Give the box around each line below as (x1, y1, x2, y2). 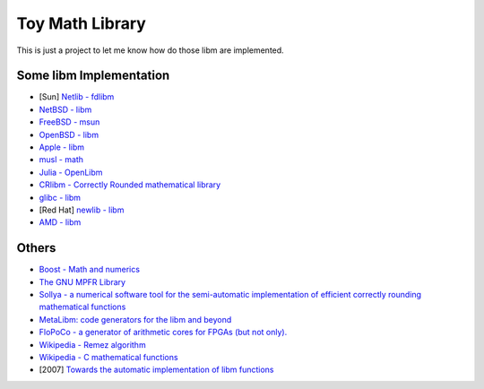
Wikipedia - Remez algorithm (39, 339, 147, 350)
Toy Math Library (16, 13, 147, 33)
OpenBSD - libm (39, 129, 99, 140)
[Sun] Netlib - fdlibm (39, 91, 115, 102)
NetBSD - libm (39, 104, 92, 115)
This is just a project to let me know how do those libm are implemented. (16, 45, 284, 56)
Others (16, 240, 56, 255)
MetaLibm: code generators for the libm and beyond (39, 314, 232, 324)
